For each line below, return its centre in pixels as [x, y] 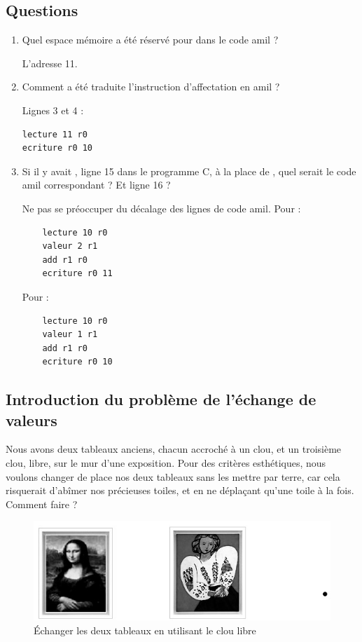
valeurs [32, 419]
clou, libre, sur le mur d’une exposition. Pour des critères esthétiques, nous [166, 463]
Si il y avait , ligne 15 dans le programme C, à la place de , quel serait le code [189, 171]
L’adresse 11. [50, 63]
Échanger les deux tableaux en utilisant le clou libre [145, 630]
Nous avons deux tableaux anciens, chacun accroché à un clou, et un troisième [174, 449]
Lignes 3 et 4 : [53, 110]
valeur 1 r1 [70, 335]
